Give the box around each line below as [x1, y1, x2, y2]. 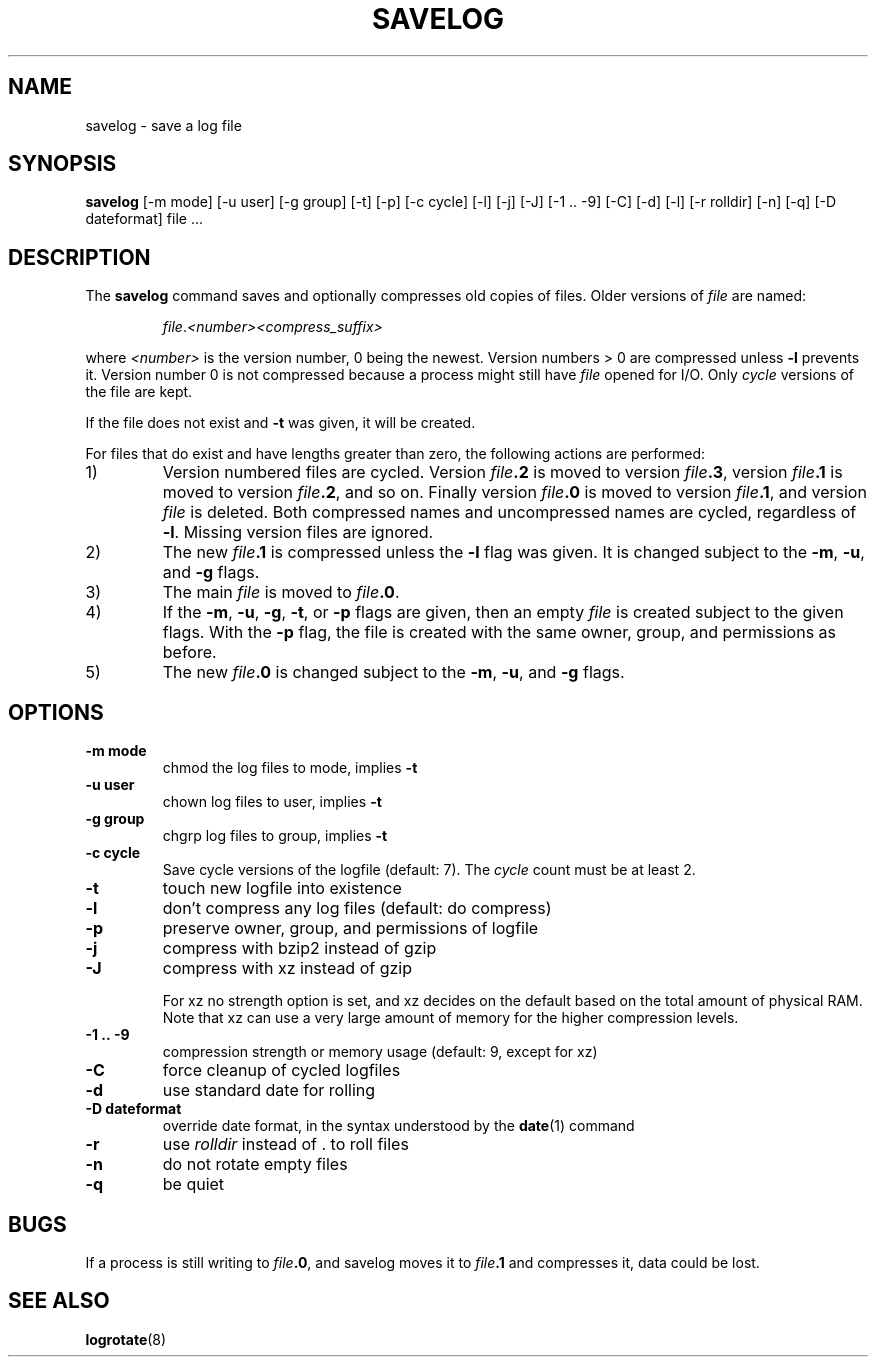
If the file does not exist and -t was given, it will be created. [85, 414, 476, 432]
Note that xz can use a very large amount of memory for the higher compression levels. [162, 1009, 739, 1027]
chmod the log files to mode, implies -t [162, 759, 418, 777]
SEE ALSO [8, 1288, 110, 1314]
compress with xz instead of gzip [162, 958, 412, 979]
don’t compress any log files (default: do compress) [162, 898, 552, 919]
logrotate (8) [85, 1330, 167, 1348]
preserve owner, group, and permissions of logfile [162, 918, 539, 939]
